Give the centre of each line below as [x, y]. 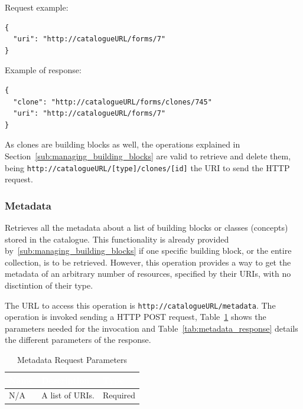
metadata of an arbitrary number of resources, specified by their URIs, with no [148, 274]
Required [119, 395]
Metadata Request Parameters [72, 359]
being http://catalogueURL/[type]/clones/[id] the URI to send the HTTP [147, 167]
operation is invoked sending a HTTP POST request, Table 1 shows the [136, 317]
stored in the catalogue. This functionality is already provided [117, 239]
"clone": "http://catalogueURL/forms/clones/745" [113, 102]
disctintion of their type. [49, 285]
